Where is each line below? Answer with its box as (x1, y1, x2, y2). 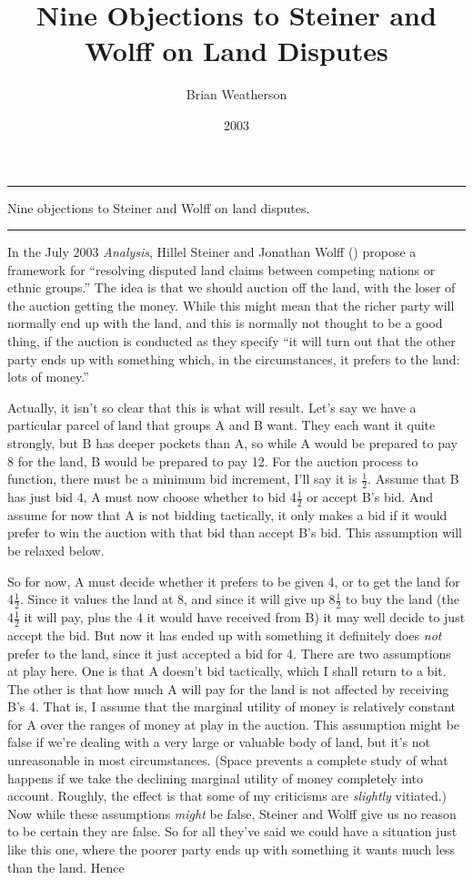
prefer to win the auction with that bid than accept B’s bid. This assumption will (7, 523, 462, 542)
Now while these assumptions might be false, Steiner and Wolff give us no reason (7, 803, 457, 823)
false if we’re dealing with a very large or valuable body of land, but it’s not (7, 732, 431, 752)
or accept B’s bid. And (307, 487, 433, 507)
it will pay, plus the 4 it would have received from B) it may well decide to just (24, 608, 466, 627)
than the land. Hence (7, 857, 125, 876)
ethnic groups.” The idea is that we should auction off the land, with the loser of (7, 278, 456, 297)
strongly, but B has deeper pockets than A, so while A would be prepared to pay (7, 434, 458, 453)
